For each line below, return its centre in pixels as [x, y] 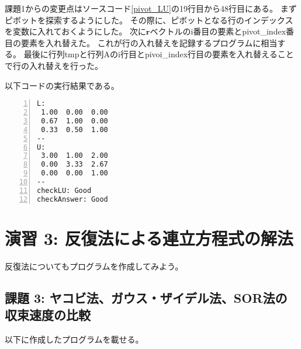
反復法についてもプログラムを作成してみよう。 [94, 266]
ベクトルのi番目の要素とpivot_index [218, 31]
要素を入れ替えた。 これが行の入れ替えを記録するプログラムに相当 [149, 42]
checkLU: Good [64, 190]
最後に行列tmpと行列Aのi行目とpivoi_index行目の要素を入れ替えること [159, 54]
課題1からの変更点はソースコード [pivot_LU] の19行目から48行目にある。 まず [151, 8]
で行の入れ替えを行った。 [54, 65]
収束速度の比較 [48, 315]
